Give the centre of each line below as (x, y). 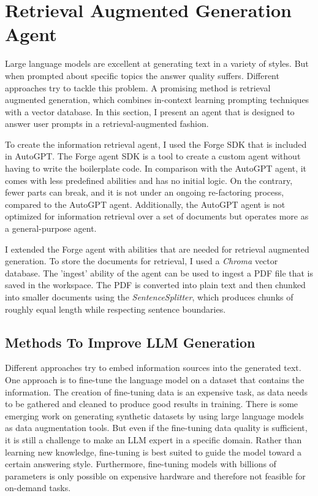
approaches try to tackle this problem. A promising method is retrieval (138, 87)
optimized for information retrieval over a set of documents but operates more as (157, 216)
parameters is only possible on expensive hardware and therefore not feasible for (155, 475)
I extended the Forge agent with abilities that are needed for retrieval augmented (157, 249)
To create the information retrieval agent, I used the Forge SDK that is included (156, 144)
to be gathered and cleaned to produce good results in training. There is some (152, 404)
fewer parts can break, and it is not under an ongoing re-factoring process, (145, 192)
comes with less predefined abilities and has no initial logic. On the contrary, (149, 180)
